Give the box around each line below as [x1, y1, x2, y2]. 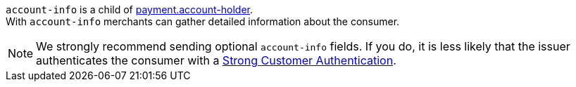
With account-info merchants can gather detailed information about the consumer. [6, 15, 400, 27]
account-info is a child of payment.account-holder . [6, 4, 253, 15]
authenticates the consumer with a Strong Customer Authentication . [36, 53, 396, 67]
